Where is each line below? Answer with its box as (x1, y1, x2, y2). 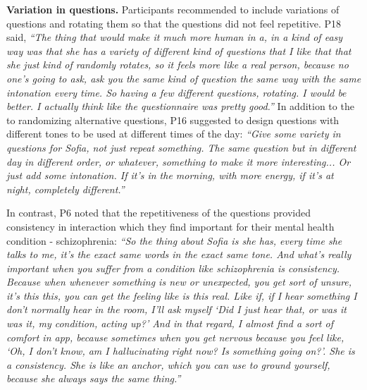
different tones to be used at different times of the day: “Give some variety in (6, 126, 341, 141)
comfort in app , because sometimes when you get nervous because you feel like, (6, 329, 344, 344)
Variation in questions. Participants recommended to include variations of (6, 2, 340, 16)
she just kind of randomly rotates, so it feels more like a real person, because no (6, 57, 349, 72)
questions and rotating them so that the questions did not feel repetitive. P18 (6, 16, 342, 30)
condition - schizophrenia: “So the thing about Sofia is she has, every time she (6, 233, 342, 248)
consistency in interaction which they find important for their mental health (6, 219, 335, 233)
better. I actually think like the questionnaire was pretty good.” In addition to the (6, 99, 354, 114)
